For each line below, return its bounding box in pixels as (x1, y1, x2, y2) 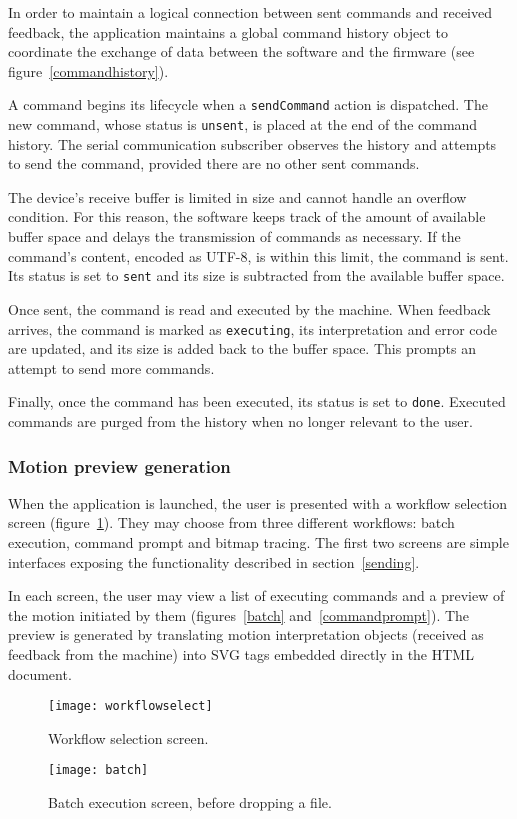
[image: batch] (48, 763, 149, 778)
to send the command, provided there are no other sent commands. (8, 153, 420, 174)
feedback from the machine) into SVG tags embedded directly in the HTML (8, 643, 474, 664)
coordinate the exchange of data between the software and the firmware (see (8, 41, 475, 62)
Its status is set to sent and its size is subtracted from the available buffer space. (8, 265, 505, 286)
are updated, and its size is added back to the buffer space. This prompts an (8, 338, 477, 359)
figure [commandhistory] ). (8, 60, 169, 81)
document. (8, 663, 72, 684)
